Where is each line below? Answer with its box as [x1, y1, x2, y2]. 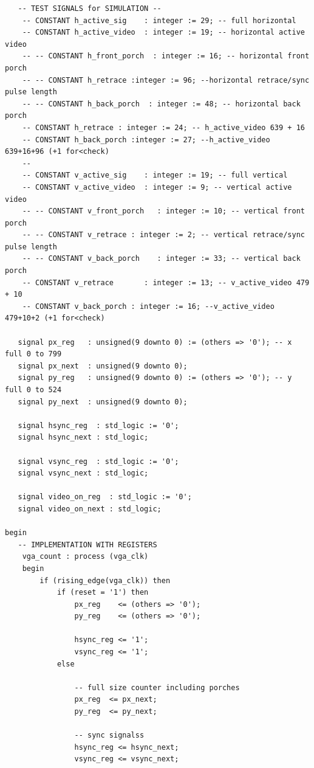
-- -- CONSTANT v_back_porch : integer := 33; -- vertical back [22, 254, 301, 263]
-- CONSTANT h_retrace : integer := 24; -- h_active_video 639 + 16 [22, 123, 305, 132]
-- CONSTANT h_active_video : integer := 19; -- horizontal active [22, 28, 305, 37]
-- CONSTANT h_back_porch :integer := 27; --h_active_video [22, 135, 270, 144]
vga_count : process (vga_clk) [22, 552, 149, 561]
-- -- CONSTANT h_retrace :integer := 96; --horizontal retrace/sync [22, 75, 310, 85]
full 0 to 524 [5, 386, 62, 394]
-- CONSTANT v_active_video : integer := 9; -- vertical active [22, 182, 292, 192]
